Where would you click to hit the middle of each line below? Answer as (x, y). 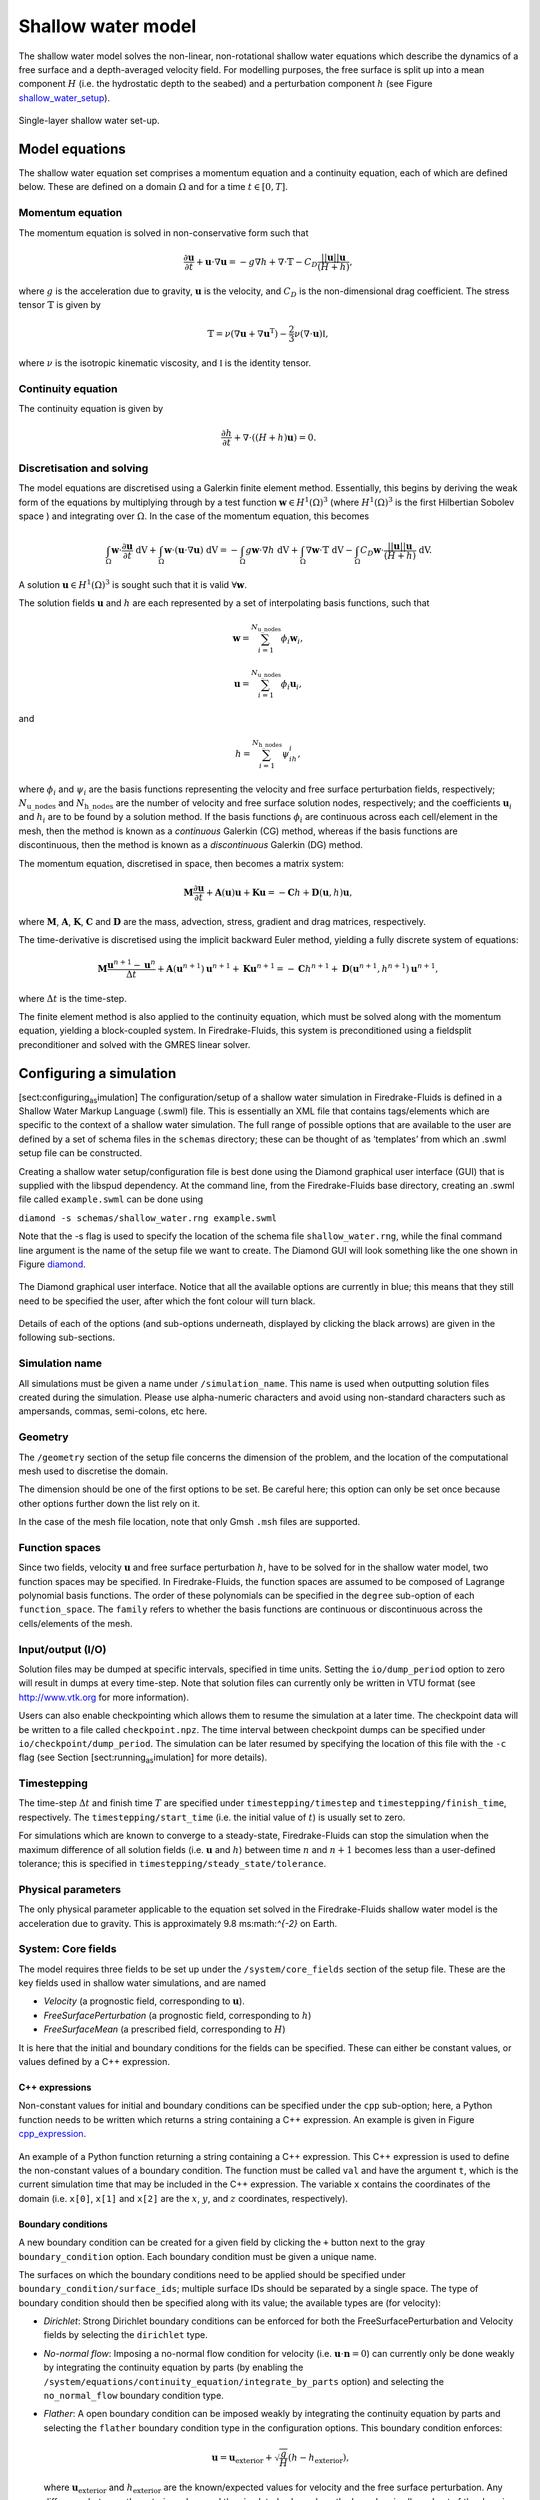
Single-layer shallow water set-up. (89, 121)
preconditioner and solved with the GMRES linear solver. (134, 1044)
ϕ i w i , (292, 639)
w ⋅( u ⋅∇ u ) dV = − (201, 550)
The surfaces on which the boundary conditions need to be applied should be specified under (212, 2274)
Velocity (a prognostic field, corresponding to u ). (144, 2001)
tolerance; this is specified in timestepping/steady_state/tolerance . (172, 1863)
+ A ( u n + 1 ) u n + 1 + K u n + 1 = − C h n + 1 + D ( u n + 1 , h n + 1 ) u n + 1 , (297, 967)
